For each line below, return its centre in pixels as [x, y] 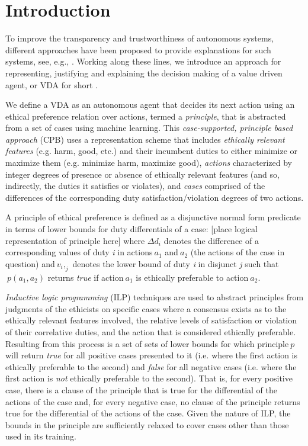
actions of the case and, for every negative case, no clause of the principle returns [153, 401]
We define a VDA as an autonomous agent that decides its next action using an [150, 105]
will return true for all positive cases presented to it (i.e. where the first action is [152, 355]
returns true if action [86, 277]
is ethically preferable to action [192, 277]
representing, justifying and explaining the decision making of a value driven [144, 73]
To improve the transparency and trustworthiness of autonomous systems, [140, 38]
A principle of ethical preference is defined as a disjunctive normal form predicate [153, 217]
